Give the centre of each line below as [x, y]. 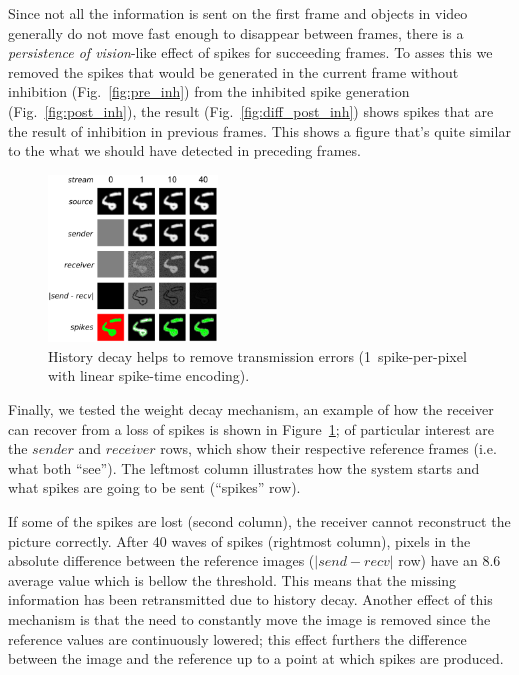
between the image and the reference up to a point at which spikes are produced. [256, 658]
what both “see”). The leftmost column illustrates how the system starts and [244, 467]
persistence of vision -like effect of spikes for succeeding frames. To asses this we [250, 52]
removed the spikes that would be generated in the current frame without [233, 71]
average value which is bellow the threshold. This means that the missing [232, 579]
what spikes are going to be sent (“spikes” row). [154, 487]
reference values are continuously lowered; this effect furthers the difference [237, 638]
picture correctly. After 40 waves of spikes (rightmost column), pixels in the [239, 540]
